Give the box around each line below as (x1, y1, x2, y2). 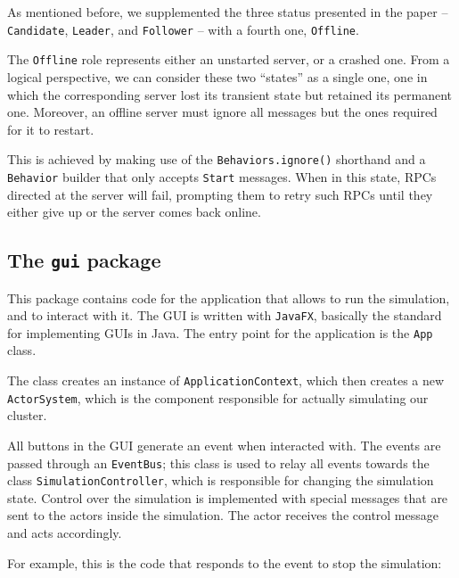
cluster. (7, 406, 47, 425)
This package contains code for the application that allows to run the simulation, (7, 288, 450, 307)
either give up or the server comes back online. (7, 202, 261, 221)
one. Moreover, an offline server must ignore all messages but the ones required (7, 103, 438, 121)
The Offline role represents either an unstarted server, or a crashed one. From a (7, 50, 450, 69)
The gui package (7, 246, 161, 274)
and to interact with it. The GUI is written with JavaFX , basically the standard (7, 306, 442, 325)
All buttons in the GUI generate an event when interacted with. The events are (7, 435, 441, 454)
